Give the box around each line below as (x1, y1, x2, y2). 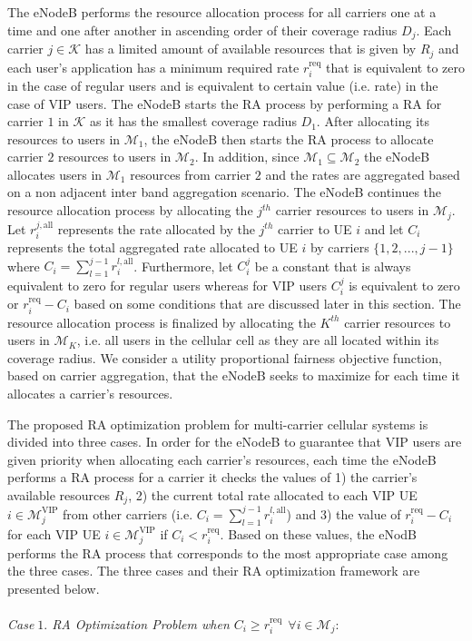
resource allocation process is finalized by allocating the (7, 312, 316, 331)
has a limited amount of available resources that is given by (84, 39, 417, 58)
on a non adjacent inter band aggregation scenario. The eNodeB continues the (7, 182, 442, 202)
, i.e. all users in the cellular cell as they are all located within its (76, 330, 439, 350)
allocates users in (7, 164, 103, 183)
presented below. (7, 578, 100, 597)
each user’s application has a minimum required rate (7, 57, 300, 76)
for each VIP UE (7, 524, 101, 543)
